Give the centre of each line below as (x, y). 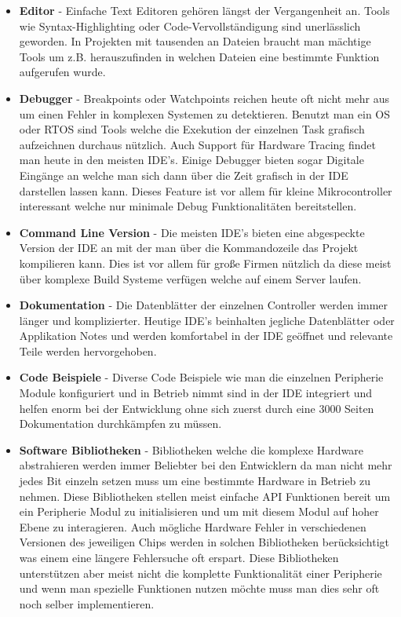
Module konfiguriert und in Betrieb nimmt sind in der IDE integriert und (196, 393)
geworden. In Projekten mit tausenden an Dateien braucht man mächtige (195, 41)
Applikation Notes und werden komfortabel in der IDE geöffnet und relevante (206, 336)
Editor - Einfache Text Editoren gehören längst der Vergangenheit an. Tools (204, 10)
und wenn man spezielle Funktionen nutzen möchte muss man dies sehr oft (199, 588)
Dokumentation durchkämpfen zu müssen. (120, 424)
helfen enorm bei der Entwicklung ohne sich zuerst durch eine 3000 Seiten (197, 408)
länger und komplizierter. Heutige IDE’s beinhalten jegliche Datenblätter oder (207, 320)
